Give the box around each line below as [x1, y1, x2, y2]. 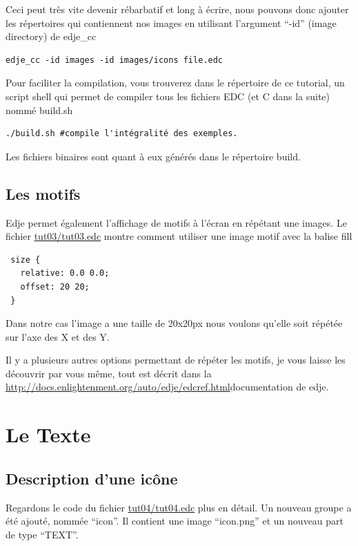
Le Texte [6, 420, 91, 449]
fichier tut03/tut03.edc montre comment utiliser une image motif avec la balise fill [6, 229, 352, 243]
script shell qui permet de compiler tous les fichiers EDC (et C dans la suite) [6, 88, 330, 103]
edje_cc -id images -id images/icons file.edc [6, 55, 223, 65]
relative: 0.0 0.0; [20, 268, 110, 279]
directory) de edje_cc [6, 29, 97, 44]
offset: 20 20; [20, 281, 90, 292]
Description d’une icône [6, 467, 178, 489]
